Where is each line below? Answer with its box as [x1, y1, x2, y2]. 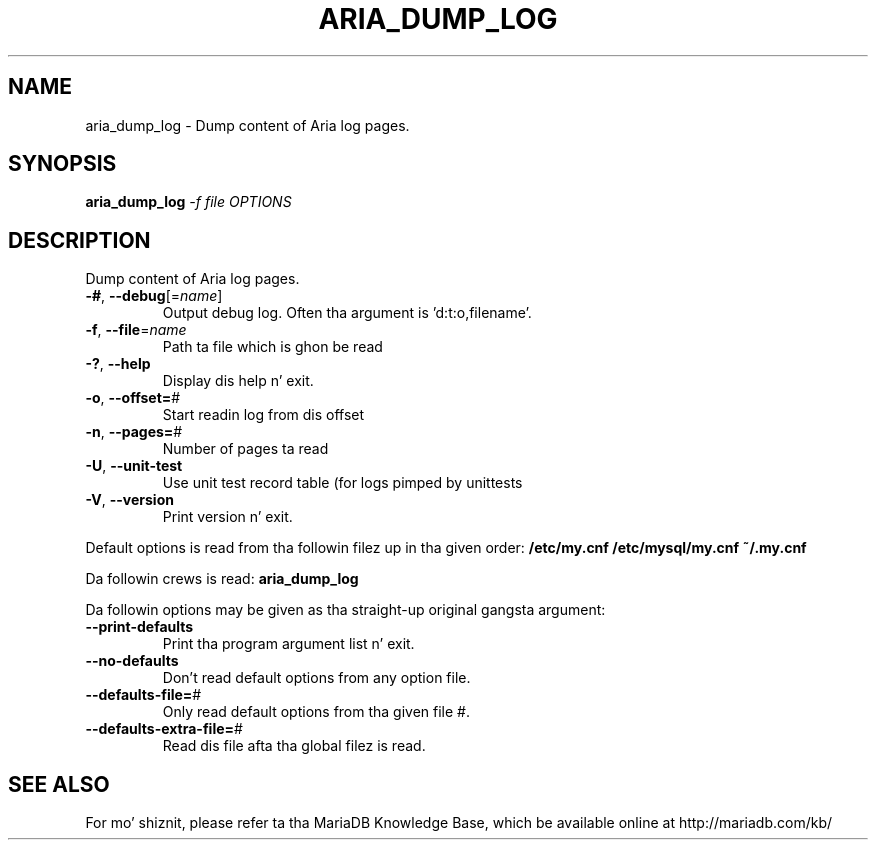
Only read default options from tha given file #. [162, 703, 471, 721]
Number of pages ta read [162, 440, 329, 458]
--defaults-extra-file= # [85, 720, 243, 738]
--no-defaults [85, 652, 179, 670]
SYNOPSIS [8, 151, 117, 177]
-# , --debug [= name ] [85, 287, 223, 305]
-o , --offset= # [85, 389, 181, 407]
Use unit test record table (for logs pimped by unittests [162, 474, 523, 492]
